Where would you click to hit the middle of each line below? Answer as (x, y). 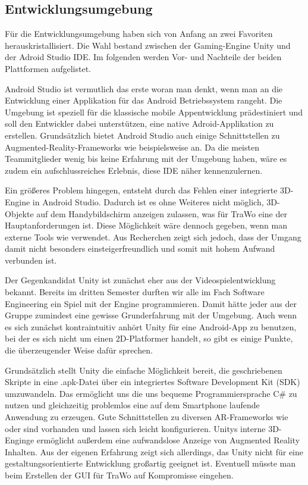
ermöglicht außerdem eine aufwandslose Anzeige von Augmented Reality (168, 440)
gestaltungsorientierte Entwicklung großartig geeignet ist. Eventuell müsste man (150, 463)
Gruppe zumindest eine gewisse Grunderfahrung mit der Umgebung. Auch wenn (151, 315)
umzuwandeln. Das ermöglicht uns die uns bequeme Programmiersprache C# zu (151, 393)
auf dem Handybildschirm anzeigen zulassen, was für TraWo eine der (162, 213)
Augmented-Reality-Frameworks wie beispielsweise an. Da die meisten (132, 147)
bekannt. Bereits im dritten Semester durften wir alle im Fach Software (135, 292)
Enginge (20, 440)
